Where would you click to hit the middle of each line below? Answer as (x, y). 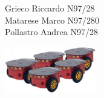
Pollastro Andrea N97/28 (51, 32)
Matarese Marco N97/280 (52, 20)
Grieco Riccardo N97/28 (50, 8)
